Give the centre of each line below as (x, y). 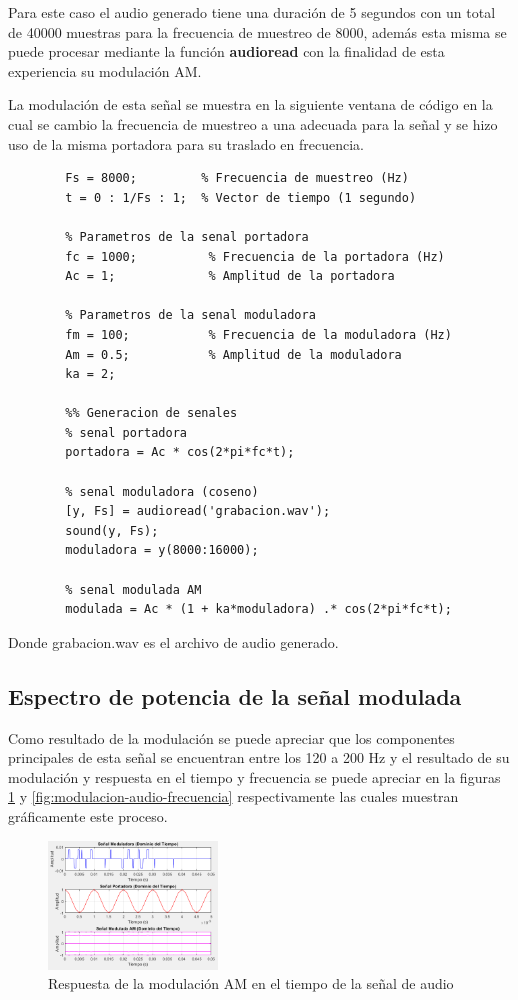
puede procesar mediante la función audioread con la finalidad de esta (226, 51)
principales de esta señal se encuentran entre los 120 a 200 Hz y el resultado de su (259, 757)
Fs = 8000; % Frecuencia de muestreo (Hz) (237, 178)
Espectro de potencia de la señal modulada (235, 695)
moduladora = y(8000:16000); (162, 550)
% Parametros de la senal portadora (187, 236)
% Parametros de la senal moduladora (190, 315)
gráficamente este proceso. (88, 815)
